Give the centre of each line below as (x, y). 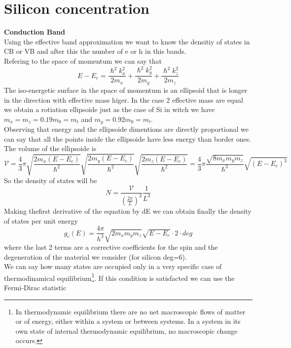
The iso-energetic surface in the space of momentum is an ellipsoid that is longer (126, 90)
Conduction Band (35, 32)
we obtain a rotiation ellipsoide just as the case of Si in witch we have (109, 109)
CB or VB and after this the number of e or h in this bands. (95, 51)
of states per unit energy (41, 220)
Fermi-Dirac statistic (35, 287)
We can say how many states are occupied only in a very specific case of (113, 266)
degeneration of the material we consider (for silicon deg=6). (95, 256)
